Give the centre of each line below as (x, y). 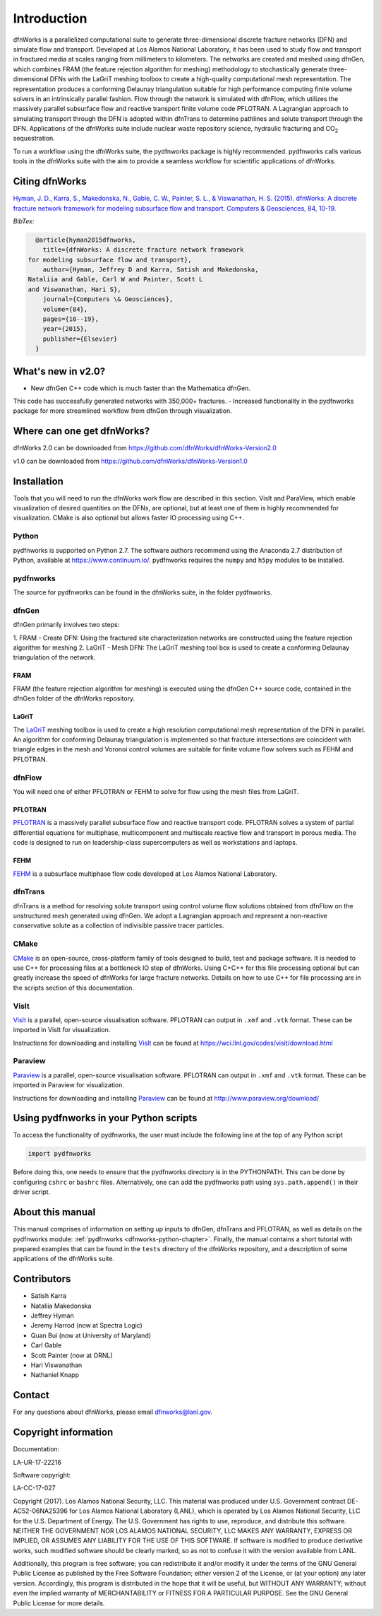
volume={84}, (65, 309)
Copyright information (63, 1433)
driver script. (32, 1192)
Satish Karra (49, 1296)
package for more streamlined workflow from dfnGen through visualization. (122, 411)
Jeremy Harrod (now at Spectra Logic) (86, 1325)
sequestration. (34, 139)
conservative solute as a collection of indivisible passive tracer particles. (119, 925)
